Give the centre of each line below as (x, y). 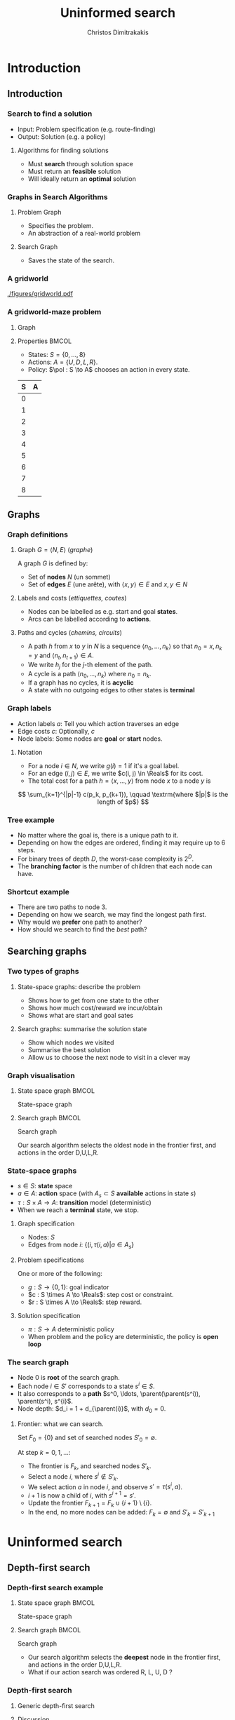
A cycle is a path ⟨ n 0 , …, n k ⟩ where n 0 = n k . (89, 674)
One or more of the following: (60, 1273)
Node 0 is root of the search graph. (69, 1378)
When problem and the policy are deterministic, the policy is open (123, 1336)
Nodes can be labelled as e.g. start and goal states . (103, 612)
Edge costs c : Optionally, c (56, 731)
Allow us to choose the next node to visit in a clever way (109, 1057)
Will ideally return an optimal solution (82, 179)
